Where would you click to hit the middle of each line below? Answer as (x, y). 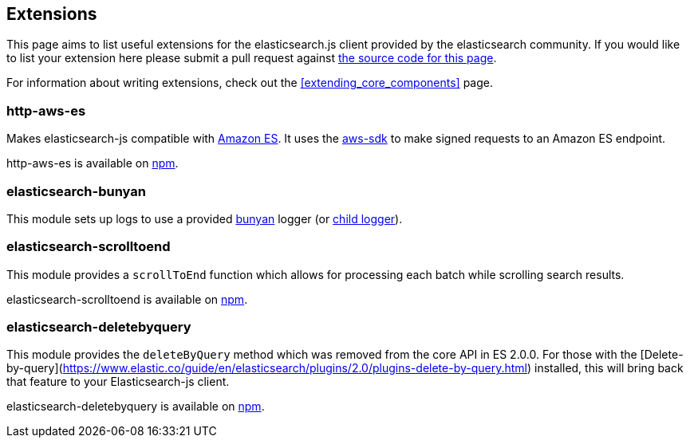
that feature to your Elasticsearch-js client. (118, 382)
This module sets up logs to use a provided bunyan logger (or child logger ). (205, 218)
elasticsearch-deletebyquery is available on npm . (136, 407)
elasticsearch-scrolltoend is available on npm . (127, 299)
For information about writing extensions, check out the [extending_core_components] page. (250, 83)
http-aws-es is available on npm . (93, 163)
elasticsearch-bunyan (76, 191)
